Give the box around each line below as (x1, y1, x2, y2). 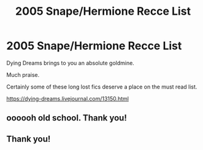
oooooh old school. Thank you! (6, 112, 128, 124)
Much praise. (6, 71, 40, 78)
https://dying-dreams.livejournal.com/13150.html (6, 95, 129, 102)
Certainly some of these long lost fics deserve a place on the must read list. (6, 83, 197, 90)
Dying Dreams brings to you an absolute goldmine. (6, 59, 135, 66)
